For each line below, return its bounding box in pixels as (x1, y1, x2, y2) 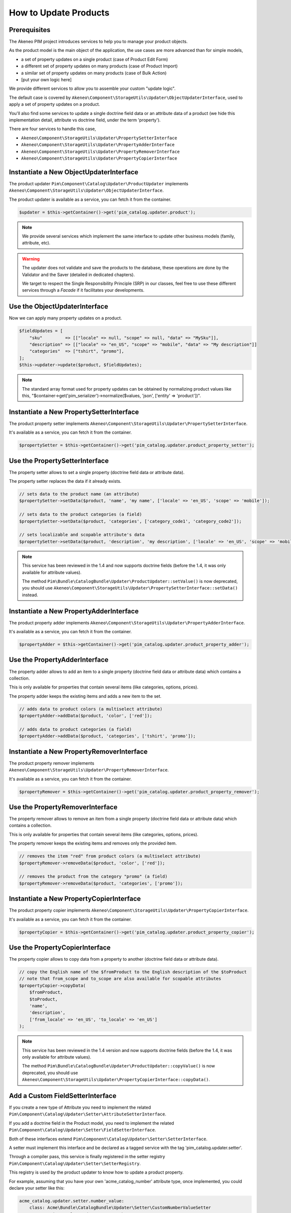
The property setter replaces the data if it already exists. (9, 478, 122, 484)
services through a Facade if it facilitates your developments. (22, 287, 145, 293)
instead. (22, 592, 38, 598)
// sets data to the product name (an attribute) (19, 492, 140, 497)
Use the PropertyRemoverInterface (9, 803, 118, 811)
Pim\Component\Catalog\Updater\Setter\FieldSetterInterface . (9, 1127, 156, 1133)
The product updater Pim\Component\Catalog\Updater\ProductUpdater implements (9, 180, 189, 186)
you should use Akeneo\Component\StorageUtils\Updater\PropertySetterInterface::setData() (22, 585, 238, 591)
